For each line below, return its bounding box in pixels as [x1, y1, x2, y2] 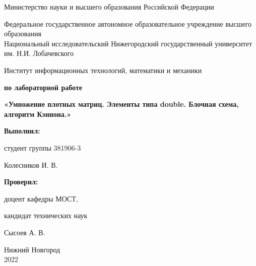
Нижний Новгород [4, 244, 60, 254]
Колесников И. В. [4, 159, 58, 170]
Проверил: [4, 176, 38, 187]
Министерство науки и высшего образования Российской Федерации [4, 2, 214, 12]
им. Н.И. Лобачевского [4, 48, 74, 58]
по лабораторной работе [4, 82, 83, 92]
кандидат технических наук [4, 210, 88, 221]
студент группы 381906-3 [4, 142, 81, 153]
